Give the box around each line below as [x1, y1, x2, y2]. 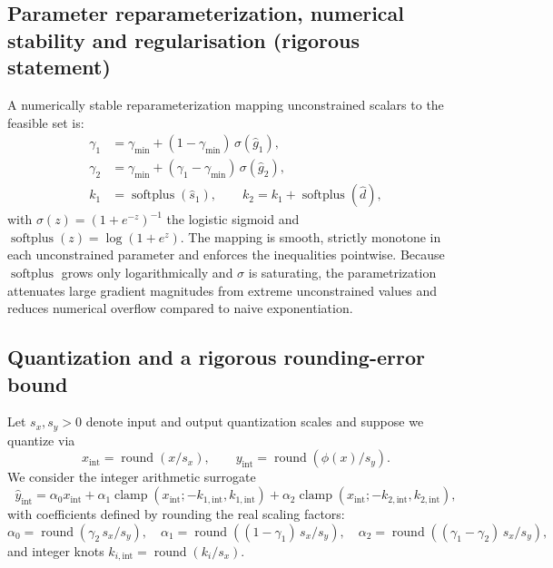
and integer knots [7, 541, 104, 560]
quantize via [7, 430, 75, 449]
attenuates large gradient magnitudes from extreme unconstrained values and [7, 280, 438, 299]
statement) [7, 53, 111, 81]
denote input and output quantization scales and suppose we [85, 412, 424, 431]
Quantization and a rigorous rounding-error [7, 343, 425, 371]
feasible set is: [7, 113, 84, 132]
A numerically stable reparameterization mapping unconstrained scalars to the [7, 94, 444, 113]
